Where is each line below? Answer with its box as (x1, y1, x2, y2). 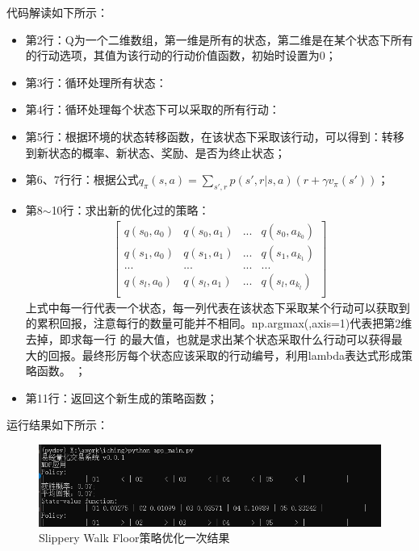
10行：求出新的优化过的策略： (51, 201, 210, 218)
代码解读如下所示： (6, 4, 108, 20)
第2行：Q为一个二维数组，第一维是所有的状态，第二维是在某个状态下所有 (25, 31, 413, 48)
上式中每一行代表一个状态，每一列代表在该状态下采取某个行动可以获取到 (25, 298, 410, 315)
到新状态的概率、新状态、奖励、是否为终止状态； (25, 144, 286, 161)
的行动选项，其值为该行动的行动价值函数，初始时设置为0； (25, 47, 337, 64)
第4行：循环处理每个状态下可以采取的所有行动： (25, 101, 280, 118)
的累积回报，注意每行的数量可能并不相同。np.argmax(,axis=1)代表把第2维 (25, 315, 413, 332)
